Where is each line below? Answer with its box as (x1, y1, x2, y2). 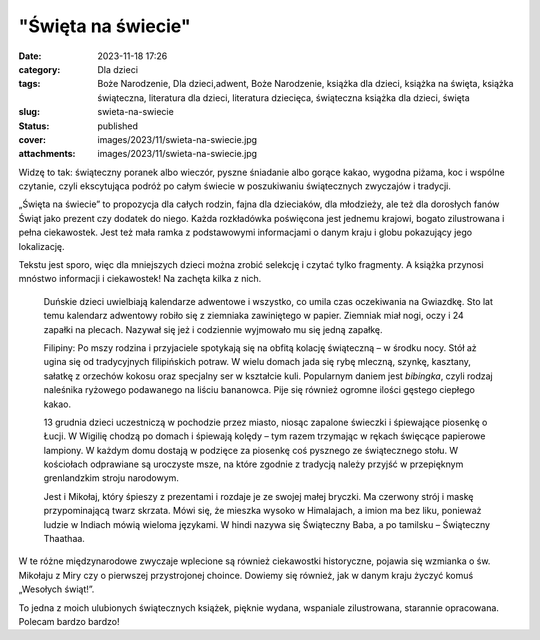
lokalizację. (18, 240, 65, 252)
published (97, 120, 139, 132)
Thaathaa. (43, 533, 85, 545)
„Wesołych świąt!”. (18, 583, 95, 595)
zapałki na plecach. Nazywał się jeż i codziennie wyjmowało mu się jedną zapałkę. (43, 323, 384, 335)
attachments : (18, 148, 76, 160)
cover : (18, 133, 47, 145)
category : (18, 63, 61, 75)
